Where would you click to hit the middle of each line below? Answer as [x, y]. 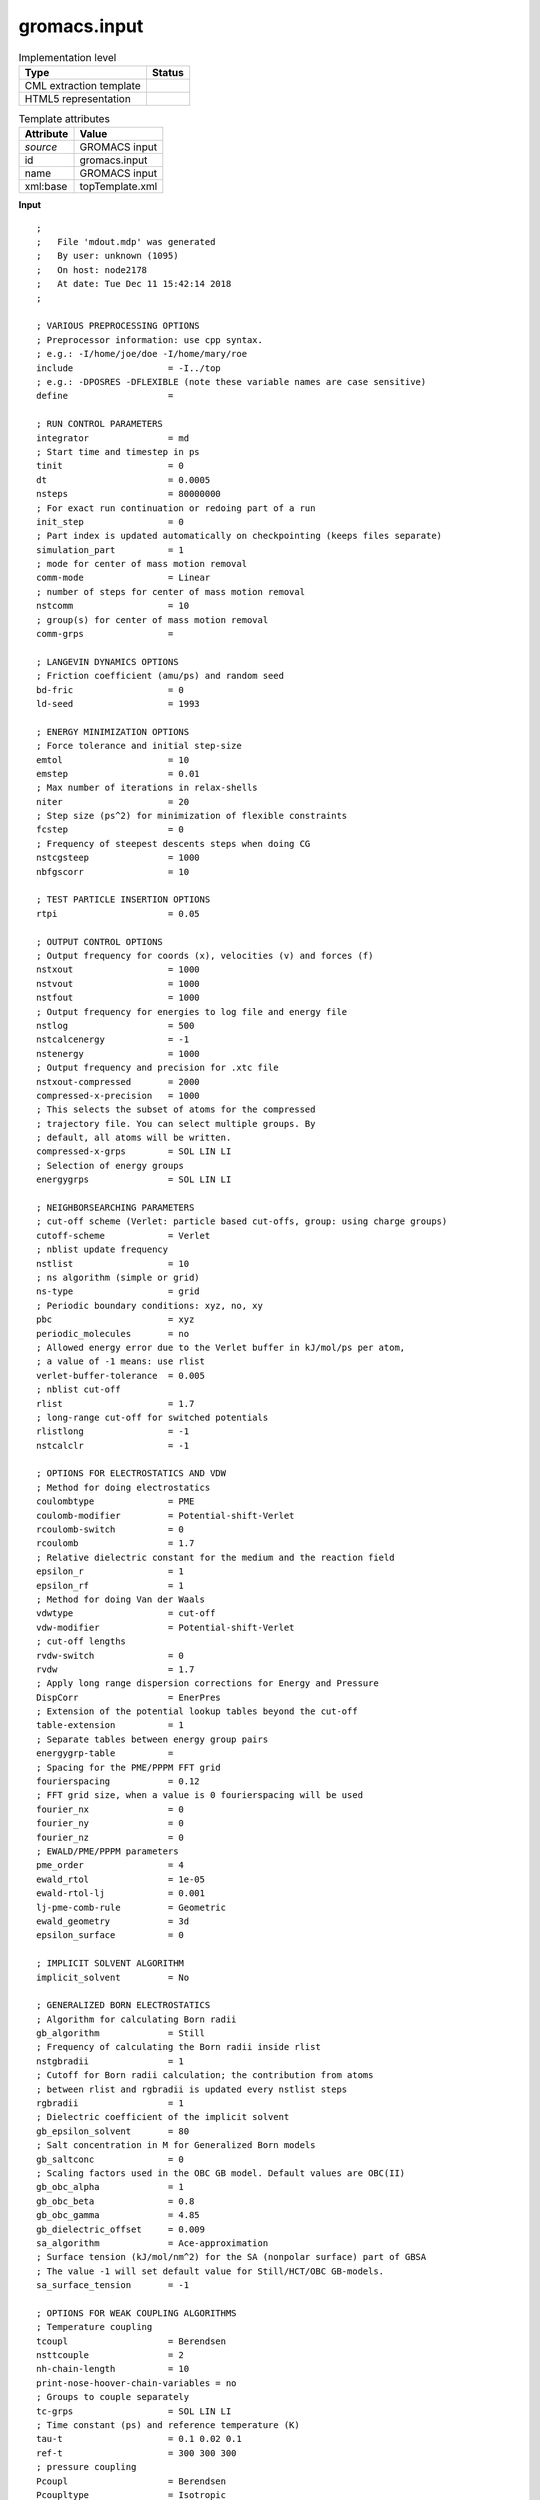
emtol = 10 [113, 759]
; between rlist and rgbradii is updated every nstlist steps [192, 2089]
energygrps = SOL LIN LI [134, 1179]
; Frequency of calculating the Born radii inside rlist [179, 2047]
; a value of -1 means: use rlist [120, 1361]
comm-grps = [105, 634]
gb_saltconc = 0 [110, 2159]
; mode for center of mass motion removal [142, 564]
